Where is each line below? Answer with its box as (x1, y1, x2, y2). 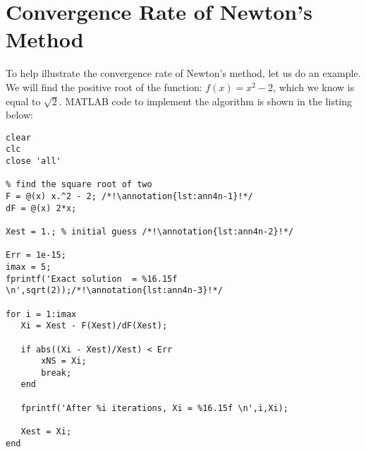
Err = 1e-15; (6, 250, 66, 261)
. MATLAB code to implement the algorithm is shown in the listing (59, 93, 353, 108)
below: (6, 107, 33, 122)
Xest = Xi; (20, 427, 72, 437)
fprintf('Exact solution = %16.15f (6, 273, 178, 284)
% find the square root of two (6, 179, 152, 190)
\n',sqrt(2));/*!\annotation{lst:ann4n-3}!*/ (6, 285, 223, 296)
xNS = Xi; (41, 356, 87, 367)
